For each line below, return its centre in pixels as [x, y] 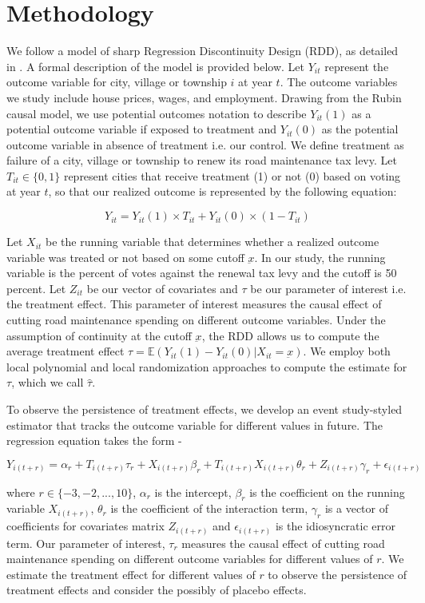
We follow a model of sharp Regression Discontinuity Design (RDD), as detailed [203, 51]
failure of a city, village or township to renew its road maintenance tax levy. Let [202, 160]
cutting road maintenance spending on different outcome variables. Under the [196, 320]
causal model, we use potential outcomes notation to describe [157, 113]
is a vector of [357, 508]
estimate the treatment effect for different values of [131, 574]
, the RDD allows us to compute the [290, 335]
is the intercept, [193, 492]
